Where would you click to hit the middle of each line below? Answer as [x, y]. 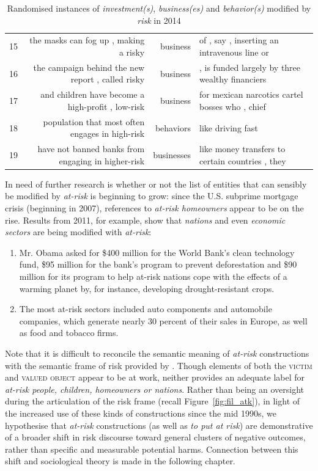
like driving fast [228, 127]
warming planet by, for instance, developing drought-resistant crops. [147, 288]
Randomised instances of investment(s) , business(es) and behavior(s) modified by [159, 8]
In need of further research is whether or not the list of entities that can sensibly [156, 184]
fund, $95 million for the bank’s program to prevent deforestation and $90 [158, 264]
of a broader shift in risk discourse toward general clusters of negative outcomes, [155, 437]
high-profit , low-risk [106, 106]
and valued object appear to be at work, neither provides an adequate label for [155, 377]
